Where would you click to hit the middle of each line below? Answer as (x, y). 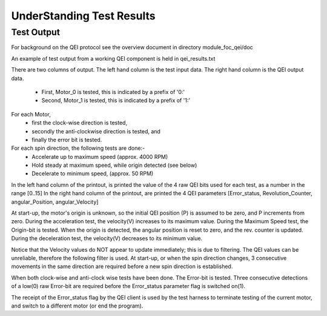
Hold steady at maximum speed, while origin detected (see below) (114, 165)
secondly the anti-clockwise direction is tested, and (96, 131)
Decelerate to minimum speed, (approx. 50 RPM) (93, 173)
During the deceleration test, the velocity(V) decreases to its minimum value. (107, 238)
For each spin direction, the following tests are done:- (78, 148)
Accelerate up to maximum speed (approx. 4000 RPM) (100, 156)
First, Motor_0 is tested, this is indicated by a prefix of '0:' (113, 92)
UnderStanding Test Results (83, 16)
